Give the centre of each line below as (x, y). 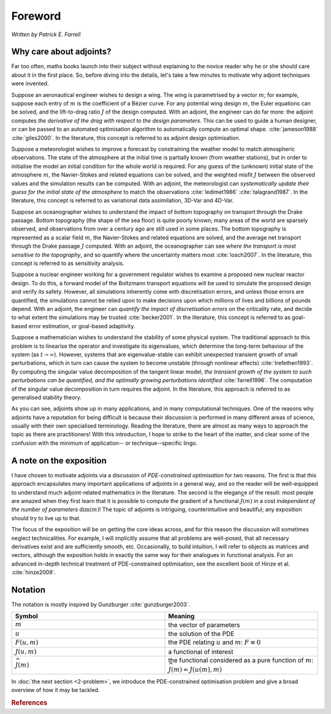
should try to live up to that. (46, 518)
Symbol (26, 616)
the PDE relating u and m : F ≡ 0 (215, 642)
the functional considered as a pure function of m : (241, 660)
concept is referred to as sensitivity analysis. (68, 263)
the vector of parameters (204, 624)
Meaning (181, 616)
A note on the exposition (59, 460)
